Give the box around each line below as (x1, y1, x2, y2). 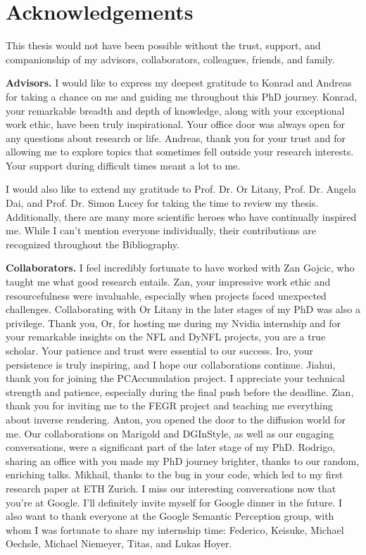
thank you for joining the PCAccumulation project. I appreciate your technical (6, 371, 345, 385)
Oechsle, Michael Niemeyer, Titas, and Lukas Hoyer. (6, 536, 232, 551)
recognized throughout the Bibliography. (6, 236, 179, 251)
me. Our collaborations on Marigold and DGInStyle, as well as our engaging (6, 426, 334, 440)
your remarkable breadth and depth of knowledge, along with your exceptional (6, 103, 345, 117)
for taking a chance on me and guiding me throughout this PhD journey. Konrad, (6, 89, 358, 103)
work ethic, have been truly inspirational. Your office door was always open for (6, 117, 345, 132)
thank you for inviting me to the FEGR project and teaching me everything (6, 398, 333, 413)
